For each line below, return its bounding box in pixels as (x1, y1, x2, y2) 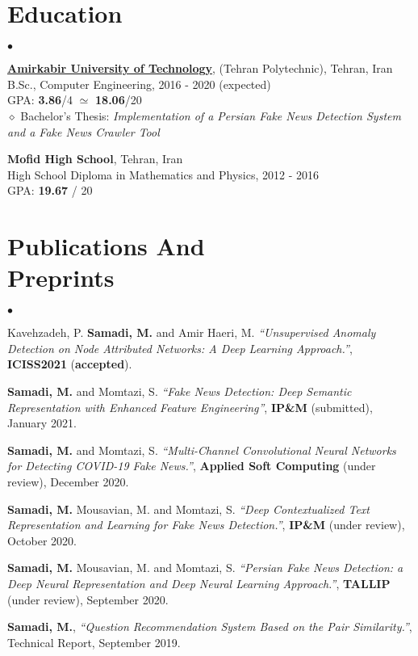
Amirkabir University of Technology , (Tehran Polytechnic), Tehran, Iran (7, 60, 393, 77)
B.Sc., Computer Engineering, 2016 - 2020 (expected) (7, 75, 271, 92)
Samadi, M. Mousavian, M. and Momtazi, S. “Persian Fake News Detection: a (7, 559, 403, 576)
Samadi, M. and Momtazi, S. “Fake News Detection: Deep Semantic (7, 382, 352, 399)
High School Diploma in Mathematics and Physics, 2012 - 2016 (7, 166, 320, 183)
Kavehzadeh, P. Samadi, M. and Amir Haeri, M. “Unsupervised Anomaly (7, 324, 376, 341)
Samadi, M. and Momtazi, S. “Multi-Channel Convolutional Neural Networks (7, 441, 396, 458)
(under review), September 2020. (7, 591, 169, 608)
